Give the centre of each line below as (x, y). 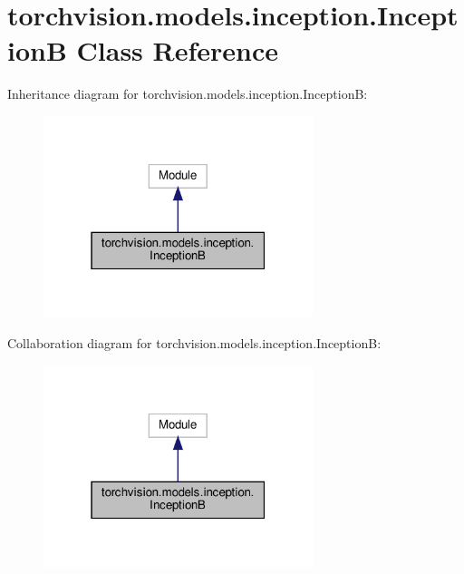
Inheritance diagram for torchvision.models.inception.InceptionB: (188, 94)
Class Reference (178, 50)
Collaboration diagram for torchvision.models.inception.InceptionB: (194, 343)
